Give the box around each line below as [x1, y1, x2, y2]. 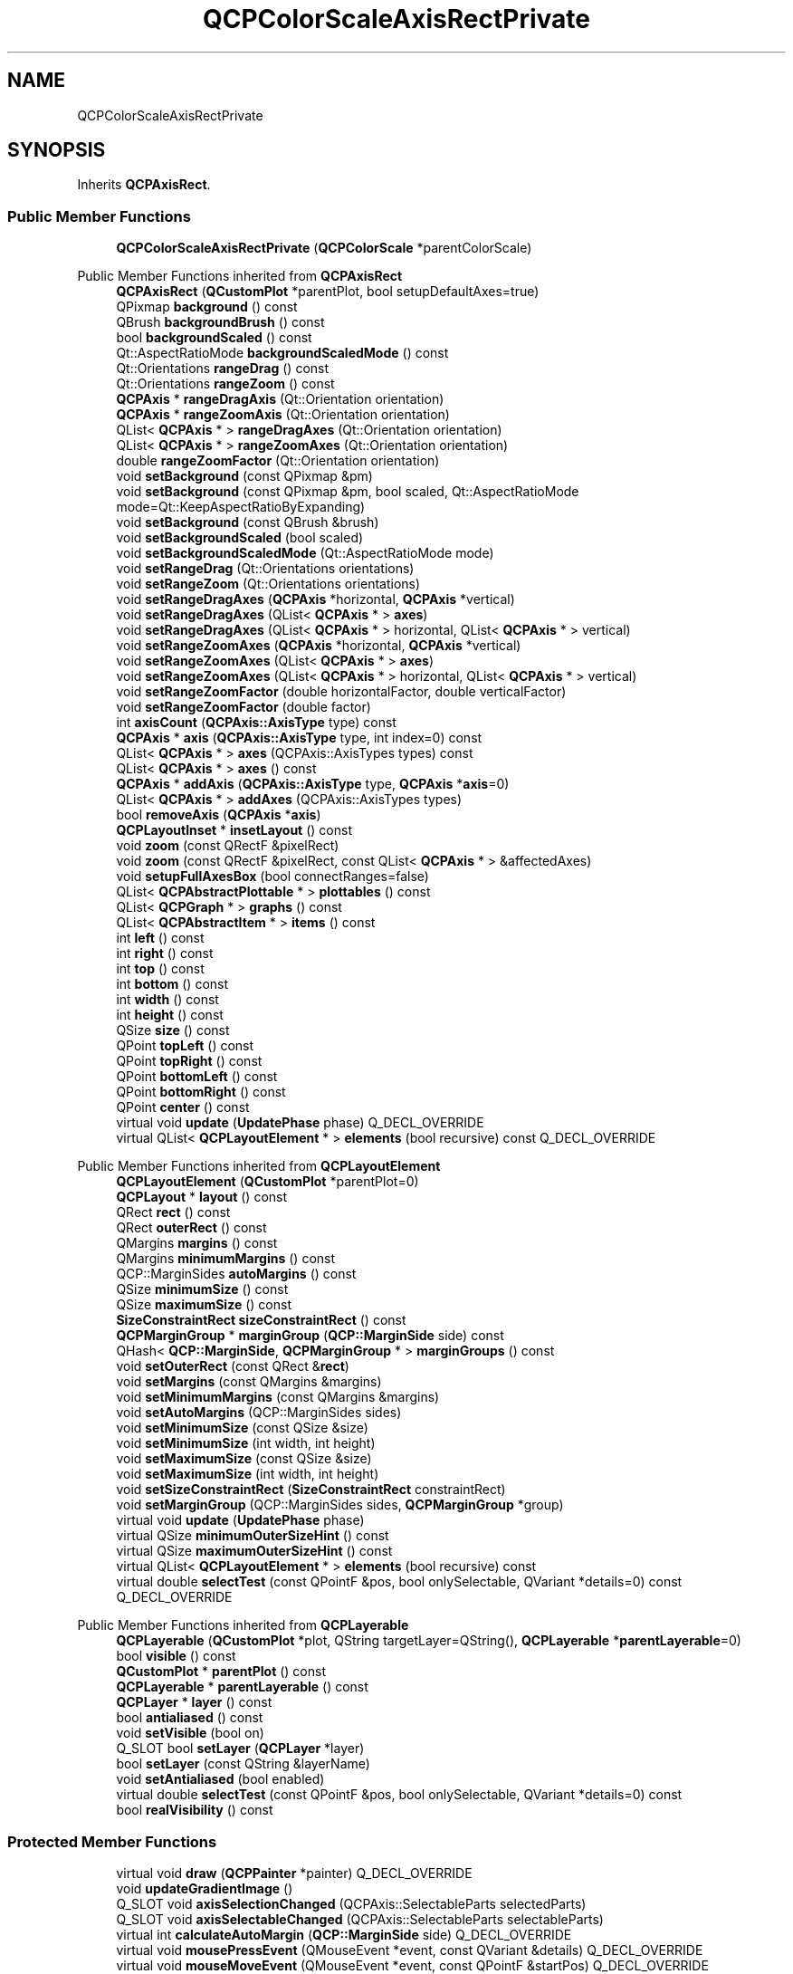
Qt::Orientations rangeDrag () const [116, 360, 330, 377]
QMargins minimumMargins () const [116, 1251, 336, 1267]
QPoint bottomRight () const [116, 1084, 286, 1100]
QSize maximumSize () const [116, 1297, 291, 1313]
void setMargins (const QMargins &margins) [116, 1374, 382, 1390]
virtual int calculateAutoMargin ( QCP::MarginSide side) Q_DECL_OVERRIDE [116, 1926, 572, 1942]
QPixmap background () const [116, 299, 298, 315]
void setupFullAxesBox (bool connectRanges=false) [116, 868, 429, 885]
